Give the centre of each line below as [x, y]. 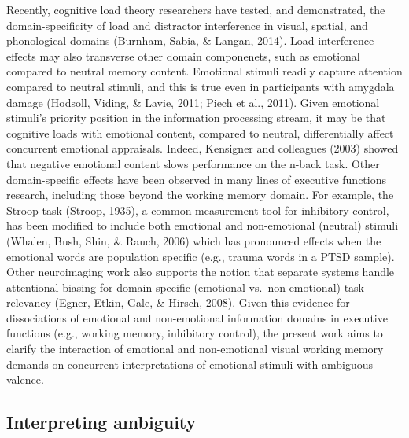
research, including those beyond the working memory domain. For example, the [200, 195]
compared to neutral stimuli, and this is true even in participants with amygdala [201, 86]
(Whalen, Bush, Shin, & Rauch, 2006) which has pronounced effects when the [194, 240]
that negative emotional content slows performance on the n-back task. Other [193, 163]
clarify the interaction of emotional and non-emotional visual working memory [195, 349]
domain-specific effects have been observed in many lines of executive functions [196, 179]
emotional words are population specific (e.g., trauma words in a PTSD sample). [201, 256]
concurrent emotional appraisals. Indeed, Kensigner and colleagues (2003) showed [203, 148]
